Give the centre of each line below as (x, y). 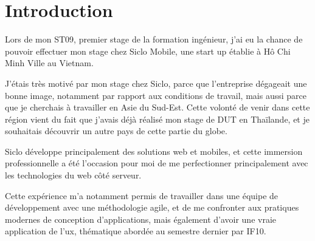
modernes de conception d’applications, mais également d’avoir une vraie (141, 219)
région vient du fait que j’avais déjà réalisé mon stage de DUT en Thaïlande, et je (157, 119)
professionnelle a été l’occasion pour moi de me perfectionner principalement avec (157, 163)
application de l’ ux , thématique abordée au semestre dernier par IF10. (136, 231)
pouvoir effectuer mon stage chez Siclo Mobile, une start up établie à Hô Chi (148, 51)
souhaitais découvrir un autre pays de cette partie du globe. (116, 131)
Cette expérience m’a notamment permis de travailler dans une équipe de (142, 195)
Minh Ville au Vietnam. (49, 63)
